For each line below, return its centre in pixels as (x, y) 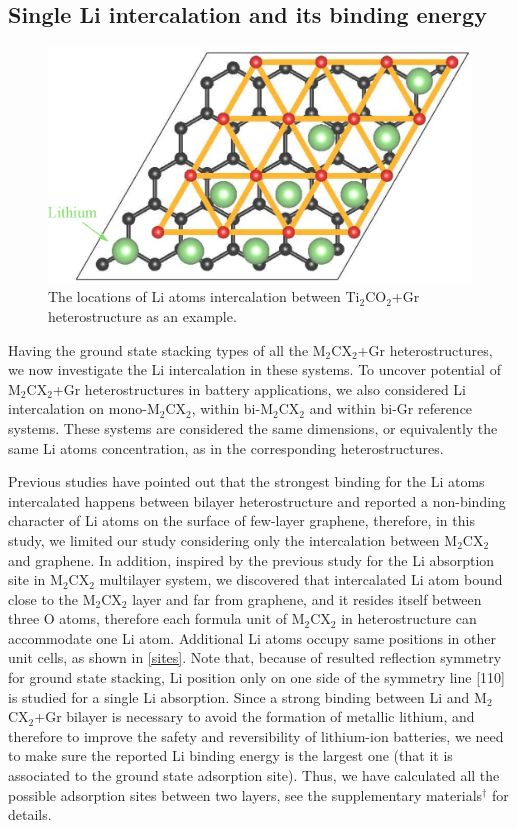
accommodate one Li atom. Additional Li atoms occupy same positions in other (252, 637)
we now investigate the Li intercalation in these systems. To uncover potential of (254, 369)
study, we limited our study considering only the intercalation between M (233, 539)
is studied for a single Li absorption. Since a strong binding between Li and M (247, 696)
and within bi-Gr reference (391, 408)
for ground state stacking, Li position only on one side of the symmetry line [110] (256, 677)
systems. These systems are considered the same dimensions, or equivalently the (253, 427)
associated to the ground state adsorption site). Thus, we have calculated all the (254, 775)
